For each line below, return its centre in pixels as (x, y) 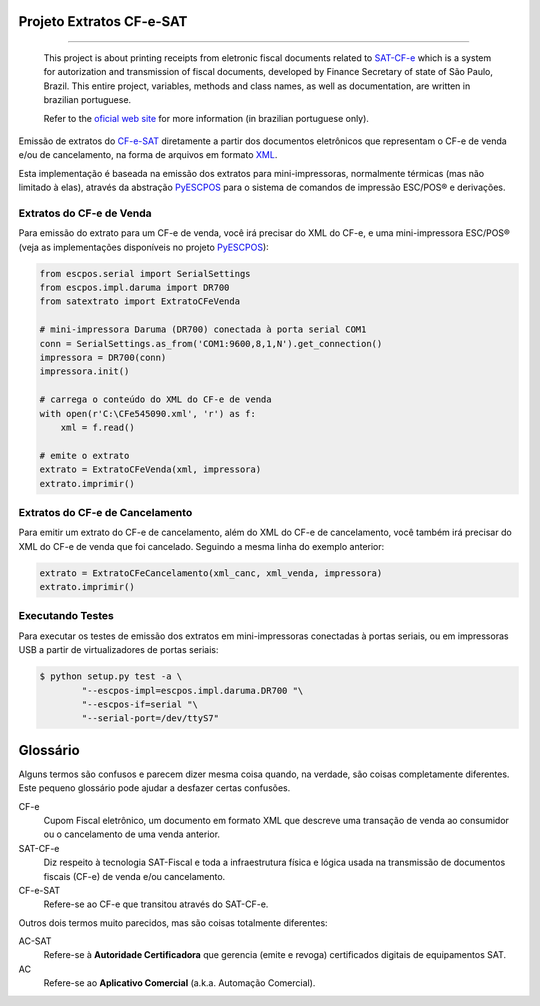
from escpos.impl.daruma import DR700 (134, 288)
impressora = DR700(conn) (103, 357)
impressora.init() (84, 371)
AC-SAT (35, 941)
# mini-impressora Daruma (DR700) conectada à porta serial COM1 (203, 329)
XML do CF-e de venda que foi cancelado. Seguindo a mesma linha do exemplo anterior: (201, 546)
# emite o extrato (84, 455)
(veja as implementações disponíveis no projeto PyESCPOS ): (143, 247)
